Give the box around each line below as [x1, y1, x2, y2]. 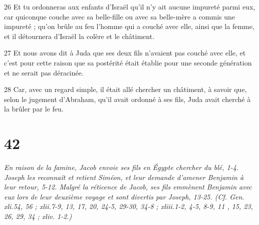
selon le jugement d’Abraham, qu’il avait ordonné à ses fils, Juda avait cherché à [4, 93, 251, 104]
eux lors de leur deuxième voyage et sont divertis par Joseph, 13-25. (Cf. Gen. [4, 191, 244, 201]
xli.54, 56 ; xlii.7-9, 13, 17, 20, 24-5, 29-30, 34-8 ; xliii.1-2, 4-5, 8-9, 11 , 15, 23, [4, 201, 253, 211]
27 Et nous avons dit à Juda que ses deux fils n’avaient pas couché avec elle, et [4, 47, 246, 58]
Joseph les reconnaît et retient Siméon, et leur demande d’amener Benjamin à [4, 171, 244, 182]
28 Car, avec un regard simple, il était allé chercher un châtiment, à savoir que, [4, 84, 247, 94]
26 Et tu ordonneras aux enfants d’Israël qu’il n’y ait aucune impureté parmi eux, [4, 1, 255, 11]
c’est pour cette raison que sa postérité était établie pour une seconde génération [4, 57, 252, 67]
